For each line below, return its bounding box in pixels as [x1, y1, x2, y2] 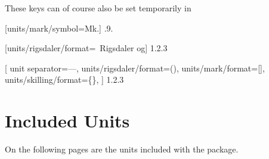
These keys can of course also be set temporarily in [5, 2, 191, 14]
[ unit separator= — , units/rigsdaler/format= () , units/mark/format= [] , [5, 61, 265, 74]
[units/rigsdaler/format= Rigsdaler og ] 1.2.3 [5, 42, 168, 54]
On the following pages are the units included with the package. [5, 143, 239, 155]
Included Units [5, 108, 130, 133]
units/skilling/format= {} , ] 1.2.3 [5, 73, 124, 86]
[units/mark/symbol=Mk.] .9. [5, 21, 113, 34]
